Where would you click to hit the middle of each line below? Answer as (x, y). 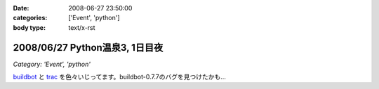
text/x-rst (82, 27)
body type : (29, 27)
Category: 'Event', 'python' (52, 64)
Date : (21, 8)
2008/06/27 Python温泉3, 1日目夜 (88, 48)
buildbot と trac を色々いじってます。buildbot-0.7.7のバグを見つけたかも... (119, 77)
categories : (30, 18)
